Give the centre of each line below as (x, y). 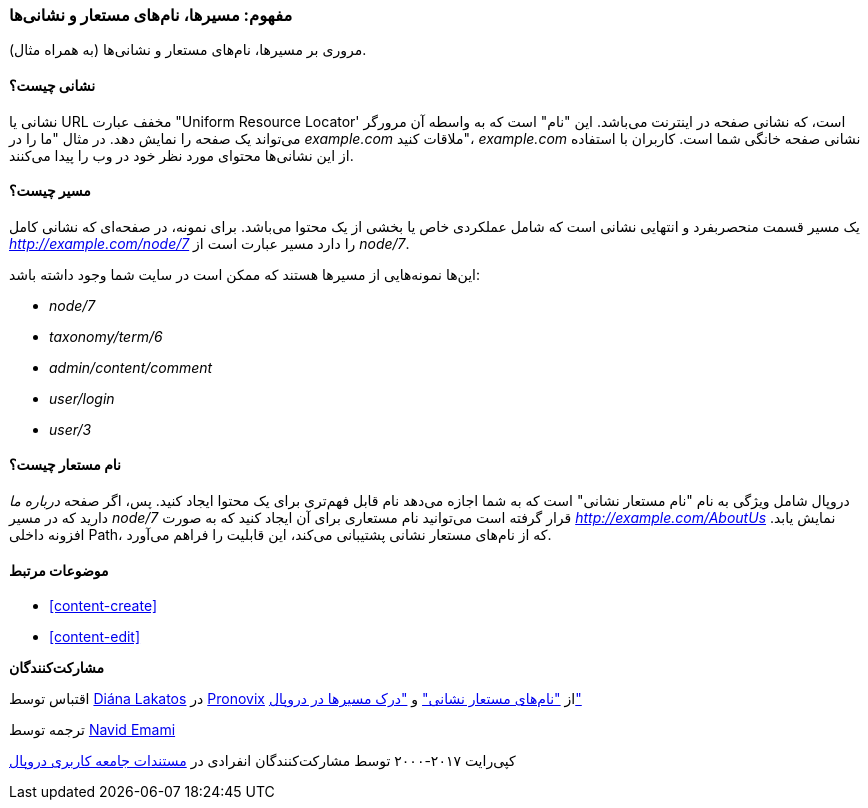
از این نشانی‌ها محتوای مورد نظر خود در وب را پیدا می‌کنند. (181, 155)
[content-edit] (95, 637)
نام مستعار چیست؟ (65, 465)
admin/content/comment (131, 367)
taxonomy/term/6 (106, 336)
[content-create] (103, 606)
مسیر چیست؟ (50, 191)
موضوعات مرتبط (59, 570)
